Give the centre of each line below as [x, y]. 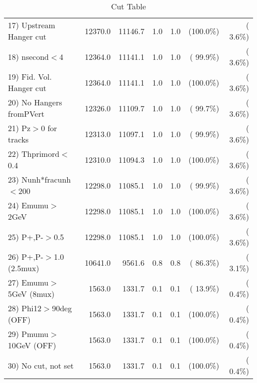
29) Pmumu [28, 334]
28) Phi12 [25, 308]
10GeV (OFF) [32, 345]
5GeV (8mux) [31, 294]
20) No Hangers [35, 102]
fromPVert [26, 114]
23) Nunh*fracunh [40, 179]
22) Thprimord [34, 154]
